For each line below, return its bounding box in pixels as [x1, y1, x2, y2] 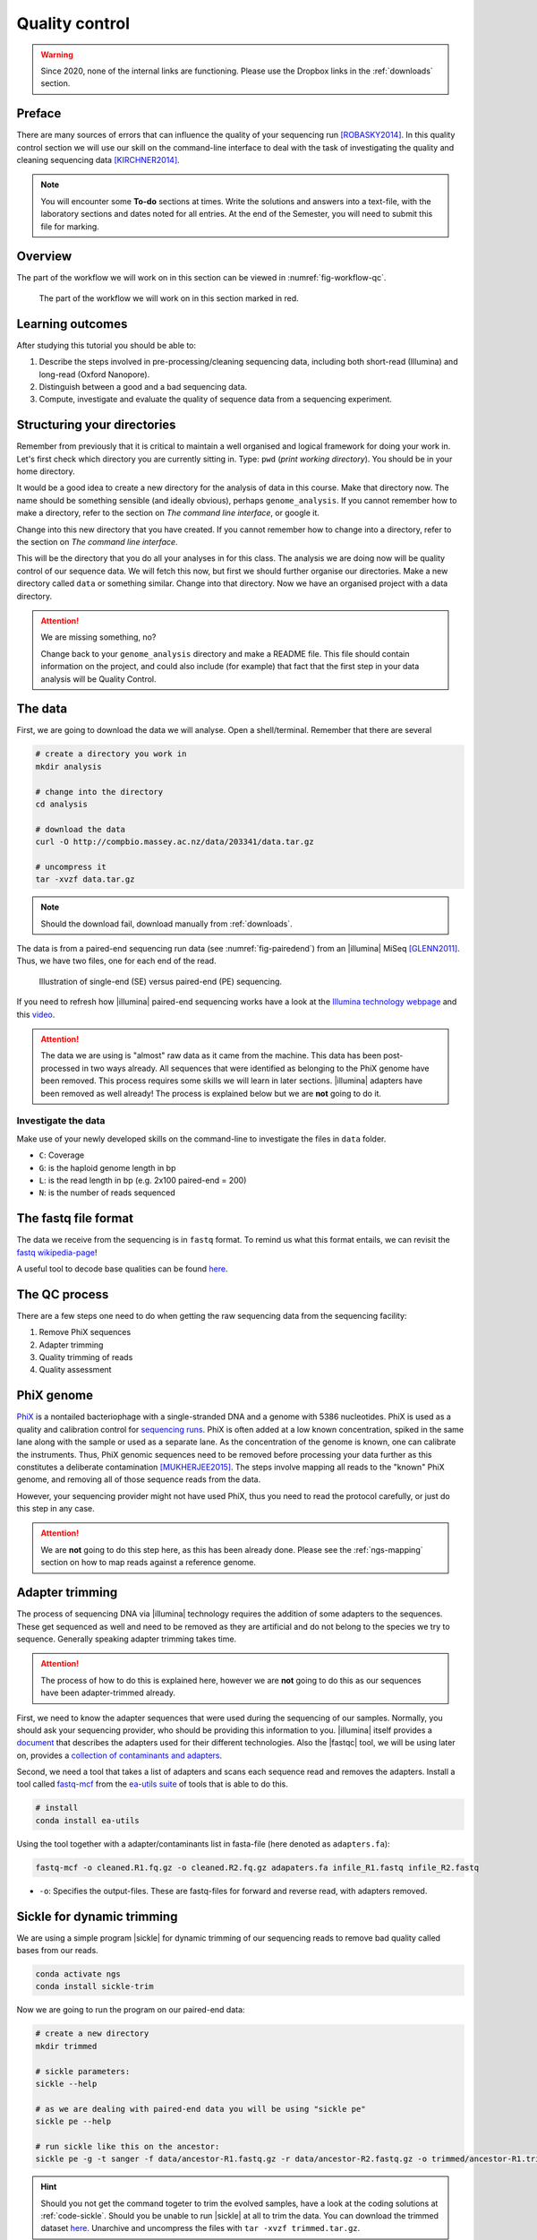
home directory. [16, 466, 75, 477]
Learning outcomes [16, 316, 128, 332]
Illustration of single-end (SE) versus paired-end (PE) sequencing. [38, 976, 282, 986]
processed [40, 1063, 81, 1073]
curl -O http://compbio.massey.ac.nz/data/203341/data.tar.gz [35, 837, 314, 847]
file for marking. [40, 220, 100, 232]
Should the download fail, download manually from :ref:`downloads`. [40, 918, 293, 929]
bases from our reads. [16, 1945, 98, 1956]
